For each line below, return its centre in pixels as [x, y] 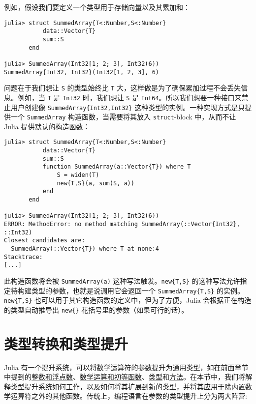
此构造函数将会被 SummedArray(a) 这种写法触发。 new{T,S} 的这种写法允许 [122, 280]
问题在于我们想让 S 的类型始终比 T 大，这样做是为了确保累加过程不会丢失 [123, 88]
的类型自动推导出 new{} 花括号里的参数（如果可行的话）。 [96, 309]
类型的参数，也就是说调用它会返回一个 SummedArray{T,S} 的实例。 [138, 290]
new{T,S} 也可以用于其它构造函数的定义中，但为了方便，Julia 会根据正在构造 [128, 300]
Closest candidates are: [45, 241]
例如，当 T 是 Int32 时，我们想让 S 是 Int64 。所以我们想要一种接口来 [129, 97]
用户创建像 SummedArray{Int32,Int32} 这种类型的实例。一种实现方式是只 [128, 107]
